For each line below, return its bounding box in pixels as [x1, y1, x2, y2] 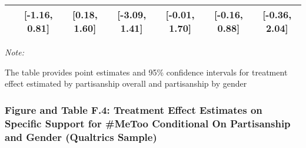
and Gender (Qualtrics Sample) [5, 129, 157, 144]
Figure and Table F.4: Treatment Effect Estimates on [5, 102, 262, 117]
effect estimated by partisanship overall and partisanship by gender [5, 77, 247, 90]
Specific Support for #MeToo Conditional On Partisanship [5, 116, 291, 130]
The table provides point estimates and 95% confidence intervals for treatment [5, 65, 288, 78]
